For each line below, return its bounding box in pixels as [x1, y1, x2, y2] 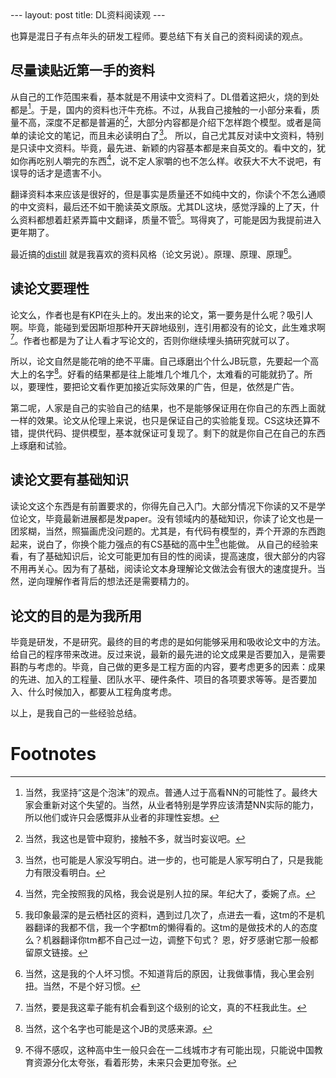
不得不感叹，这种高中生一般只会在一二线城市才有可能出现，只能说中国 [24, 1044, 315, 1056]
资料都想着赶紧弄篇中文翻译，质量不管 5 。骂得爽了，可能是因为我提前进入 [18, 212, 322, 226]
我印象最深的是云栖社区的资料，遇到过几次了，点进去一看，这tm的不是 [24, 909, 317, 921]
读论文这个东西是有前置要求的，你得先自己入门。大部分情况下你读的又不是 [10, 500, 317, 512]
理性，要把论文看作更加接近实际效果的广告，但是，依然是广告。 [36, 380, 300, 392]
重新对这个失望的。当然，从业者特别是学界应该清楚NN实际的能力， [42, 799, 319, 811]
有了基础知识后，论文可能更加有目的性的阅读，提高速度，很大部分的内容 [27, 550, 326, 562]
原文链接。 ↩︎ [33, 947, 88, 959]
